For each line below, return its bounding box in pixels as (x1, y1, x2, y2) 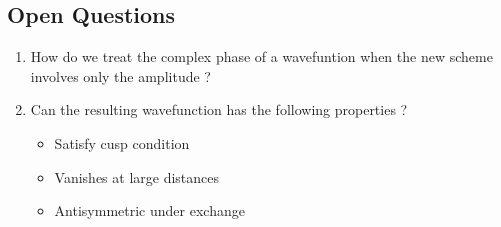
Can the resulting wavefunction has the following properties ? (30, 99, 408, 120)
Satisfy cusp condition (54, 132, 190, 153)
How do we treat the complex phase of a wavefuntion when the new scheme (30, 46, 493, 67)
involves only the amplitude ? (30, 65, 211, 86)
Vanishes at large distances (54, 166, 220, 187)
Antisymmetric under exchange (54, 200, 245, 221)
